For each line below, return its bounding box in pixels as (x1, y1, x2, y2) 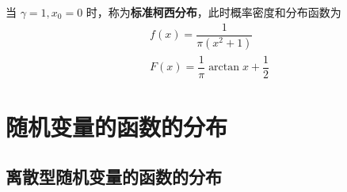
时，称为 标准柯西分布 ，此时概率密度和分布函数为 (86, 4, 341, 20)
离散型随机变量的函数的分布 (6, 164, 222, 189)
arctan (208, 62, 240, 73)
